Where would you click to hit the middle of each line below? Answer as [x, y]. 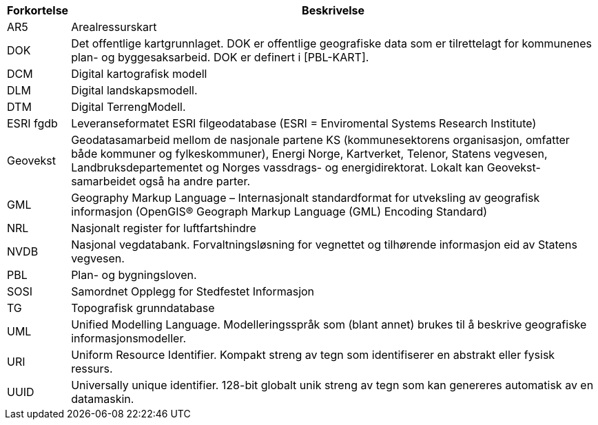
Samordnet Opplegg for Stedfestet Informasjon [193, 291]
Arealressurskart [114, 27]
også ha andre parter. [195, 181]
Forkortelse [38, 10]
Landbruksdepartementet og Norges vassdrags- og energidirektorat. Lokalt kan [278, 167]
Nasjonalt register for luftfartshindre [164, 228]
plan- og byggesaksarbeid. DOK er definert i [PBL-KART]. [220, 57]
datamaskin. [103, 399]
